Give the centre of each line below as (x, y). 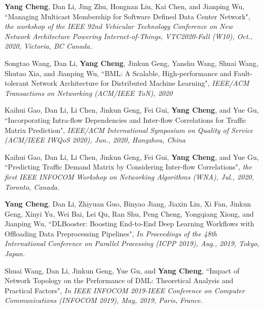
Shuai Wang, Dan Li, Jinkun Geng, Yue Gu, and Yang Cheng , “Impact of (122, 270)
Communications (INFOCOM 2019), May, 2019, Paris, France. (104, 300)
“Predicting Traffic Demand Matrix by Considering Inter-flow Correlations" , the (128, 167)
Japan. (15, 253)
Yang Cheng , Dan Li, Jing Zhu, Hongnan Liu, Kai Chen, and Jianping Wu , (125, 6)
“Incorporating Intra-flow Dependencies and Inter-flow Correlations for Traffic (126, 119)
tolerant (17, 83)
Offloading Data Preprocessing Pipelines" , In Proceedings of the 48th (111, 233)
